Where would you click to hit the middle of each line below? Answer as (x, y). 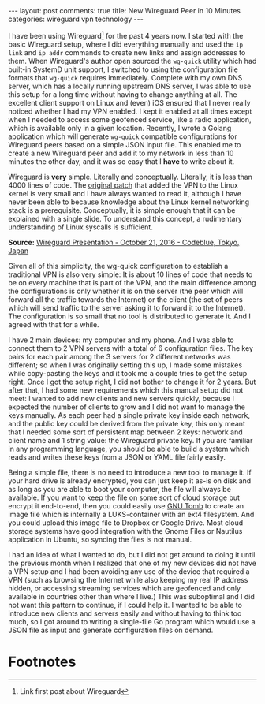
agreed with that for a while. (54, 324)
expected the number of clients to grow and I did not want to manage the (127, 407)
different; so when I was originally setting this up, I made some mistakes (125, 365)
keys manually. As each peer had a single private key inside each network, (129, 415)
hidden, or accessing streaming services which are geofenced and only (125, 588)
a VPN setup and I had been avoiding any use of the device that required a (129, 571)
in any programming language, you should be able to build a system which (129, 449)
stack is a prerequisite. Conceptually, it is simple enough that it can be (122, 210)
